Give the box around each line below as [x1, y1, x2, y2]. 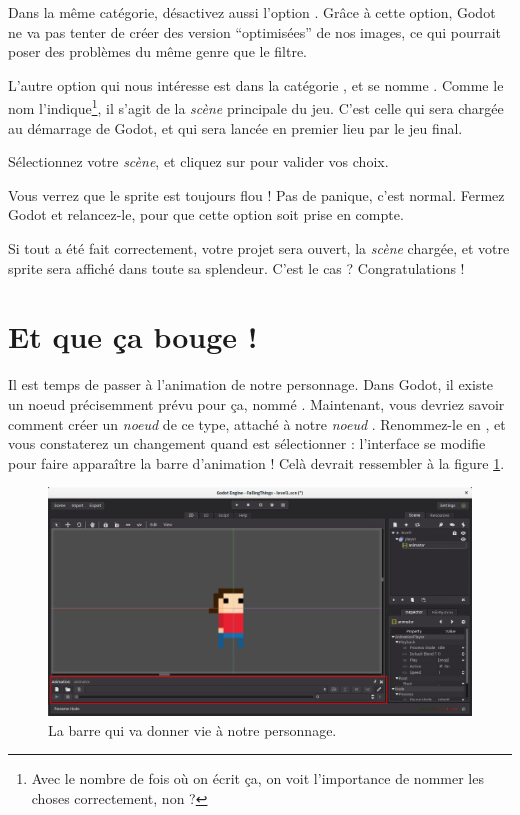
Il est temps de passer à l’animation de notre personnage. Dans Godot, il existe [8, 374, 494, 395]
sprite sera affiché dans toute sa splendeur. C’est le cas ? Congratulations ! [8, 257, 465, 278]
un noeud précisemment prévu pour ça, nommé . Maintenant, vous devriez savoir [8, 393, 505, 414]
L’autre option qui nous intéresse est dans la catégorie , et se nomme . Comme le [8, 74, 504, 95]
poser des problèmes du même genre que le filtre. [8, 41, 308, 62]
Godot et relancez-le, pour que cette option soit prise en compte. [8, 204, 404, 225]
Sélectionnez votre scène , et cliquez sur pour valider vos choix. [8, 151, 389, 172]
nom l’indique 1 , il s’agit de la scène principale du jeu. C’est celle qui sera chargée [8, 95, 504, 119]
